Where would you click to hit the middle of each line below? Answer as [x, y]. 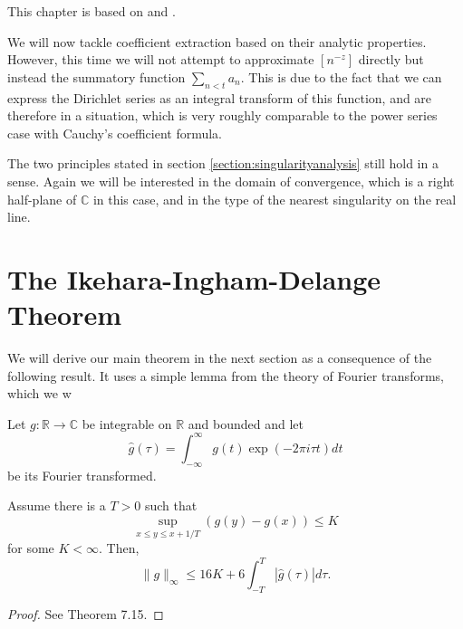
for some [31, 548]
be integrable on [127, 423]
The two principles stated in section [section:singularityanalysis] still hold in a [223, 163]
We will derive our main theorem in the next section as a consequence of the [220, 358]
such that [171, 505]
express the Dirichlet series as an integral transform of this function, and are [220, 97]
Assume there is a [57, 505]
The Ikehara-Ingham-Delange [194, 278]
